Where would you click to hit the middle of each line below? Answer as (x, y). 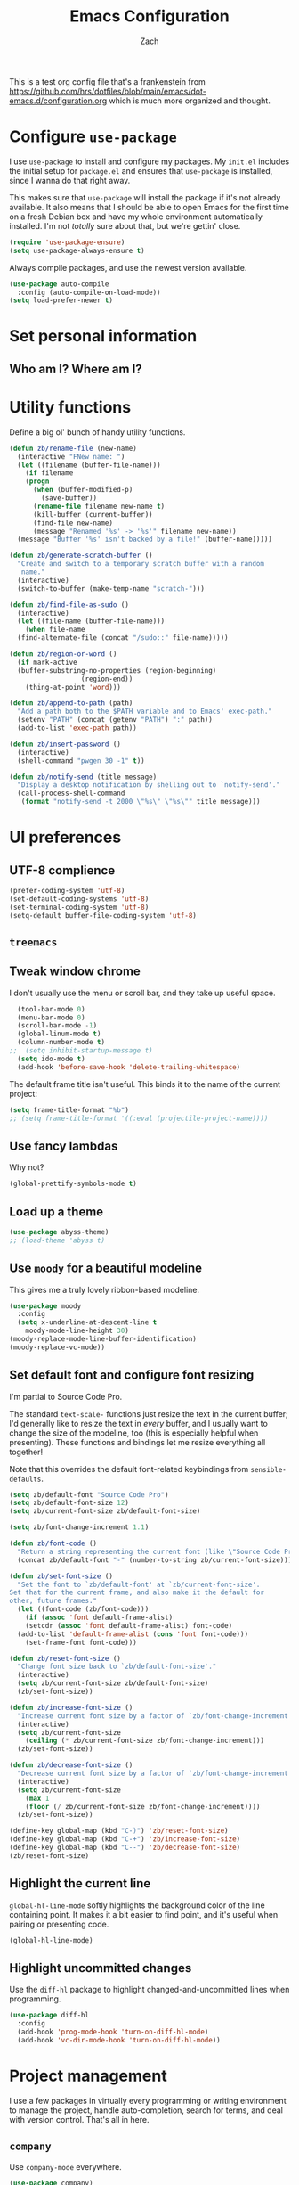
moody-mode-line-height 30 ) (77, 1331)
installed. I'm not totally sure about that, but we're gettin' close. (125, 225)
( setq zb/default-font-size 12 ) (69, 1503)
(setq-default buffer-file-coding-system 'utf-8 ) (103, 915)
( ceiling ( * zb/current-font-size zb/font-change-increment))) (145, 1741)
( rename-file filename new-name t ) (99, 506)
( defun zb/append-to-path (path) (71, 703)
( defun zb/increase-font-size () (71, 1707)
